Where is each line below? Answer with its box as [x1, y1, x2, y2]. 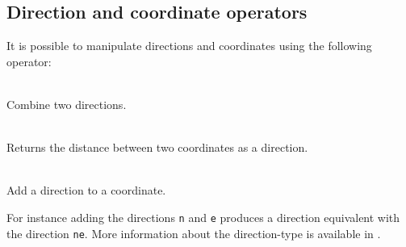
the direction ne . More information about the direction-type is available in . [6, 224, 381, 241]
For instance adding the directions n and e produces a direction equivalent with [6, 208, 400, 225]
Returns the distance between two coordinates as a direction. [6, 139, 308, 156]
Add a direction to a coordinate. [6, 182, 166, 199]
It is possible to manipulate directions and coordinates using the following [6, 37, 372, 54]
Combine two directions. [6, 95, 127, 112]
